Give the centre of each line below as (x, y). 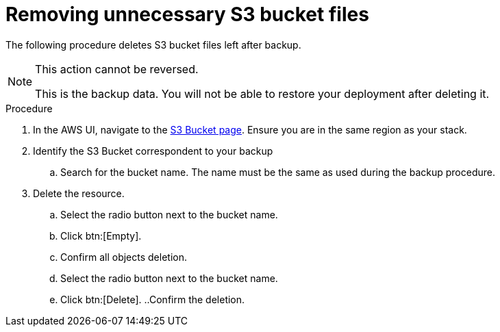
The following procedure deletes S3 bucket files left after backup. (153, 44)
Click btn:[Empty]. (101, 235)
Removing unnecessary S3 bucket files (187, 14)
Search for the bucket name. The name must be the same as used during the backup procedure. (278, 172)
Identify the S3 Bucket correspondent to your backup (153, 151)
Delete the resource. (79, 193)
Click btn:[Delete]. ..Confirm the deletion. (153, 299)
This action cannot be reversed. (117, 69)
